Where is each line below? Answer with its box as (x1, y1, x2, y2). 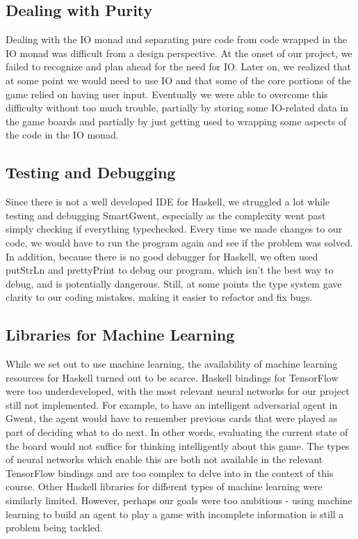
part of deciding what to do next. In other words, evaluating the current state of (6, 425, 348, 439)
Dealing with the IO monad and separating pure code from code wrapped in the (6, 32, 348, 47)
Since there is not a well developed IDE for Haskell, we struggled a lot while (6, 194, 330, 209)
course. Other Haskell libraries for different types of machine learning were (6, 479, 323, 494)
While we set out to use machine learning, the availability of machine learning (6, 357, 338, 371)
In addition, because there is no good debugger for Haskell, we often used (6, 249, 318, 263)
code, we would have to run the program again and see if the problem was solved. (6, 235, 353, 249)
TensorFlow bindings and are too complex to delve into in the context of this (6, 465, 334, 480)
